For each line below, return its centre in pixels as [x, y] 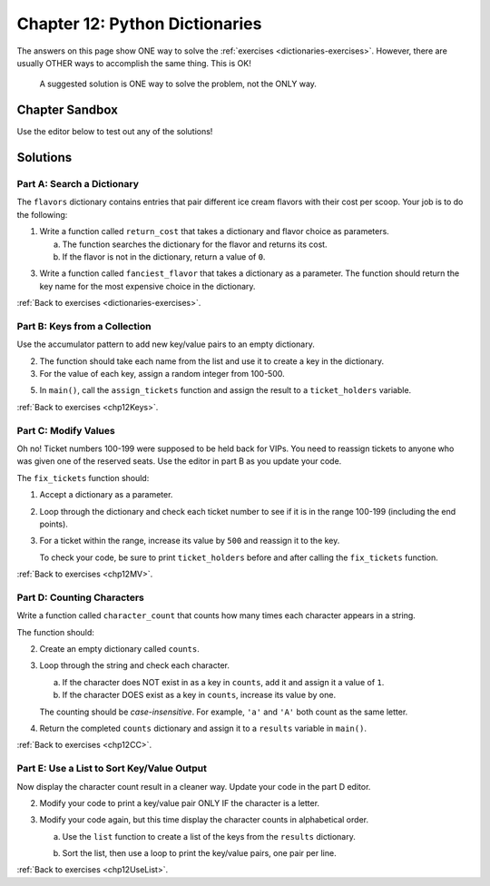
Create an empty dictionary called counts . [119, 649]
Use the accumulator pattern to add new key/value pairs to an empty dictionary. [166, 344]
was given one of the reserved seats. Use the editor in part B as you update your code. [179, 461]
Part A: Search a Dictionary [78, 184]
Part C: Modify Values [66, 430]
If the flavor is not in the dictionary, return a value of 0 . [164, 256]
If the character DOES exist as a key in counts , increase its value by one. [199, 695]
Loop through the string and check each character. [135, 665]
